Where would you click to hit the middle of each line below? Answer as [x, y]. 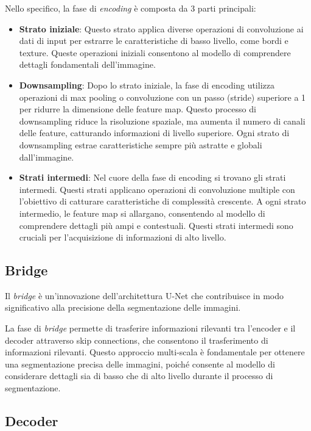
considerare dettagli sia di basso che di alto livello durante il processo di [139, 376]
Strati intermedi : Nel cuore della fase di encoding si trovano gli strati [152, 177]
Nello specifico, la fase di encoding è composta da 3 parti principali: [131, 8]
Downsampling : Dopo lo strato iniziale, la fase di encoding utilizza [147, 85]
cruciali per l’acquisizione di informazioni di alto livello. [123, 237]
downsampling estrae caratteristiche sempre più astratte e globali [141, 144]
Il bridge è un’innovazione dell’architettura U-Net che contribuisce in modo [145, 295]
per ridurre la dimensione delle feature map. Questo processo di [138, 109]
